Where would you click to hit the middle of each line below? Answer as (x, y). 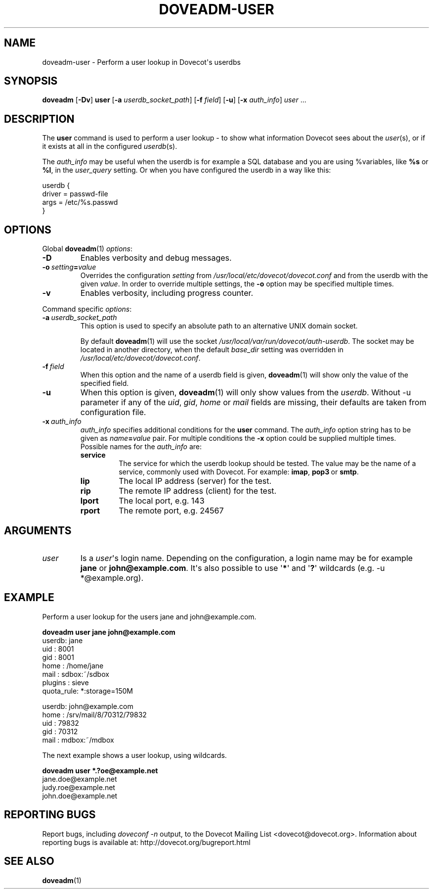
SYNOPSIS (31, 81)
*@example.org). (112, 578)
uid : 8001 (58, 649)
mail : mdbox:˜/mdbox (78, 740)
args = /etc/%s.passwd (80, 202)
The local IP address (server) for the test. (195, 481)
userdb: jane (63, 640)
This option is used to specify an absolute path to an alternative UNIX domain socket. (219, 326)
